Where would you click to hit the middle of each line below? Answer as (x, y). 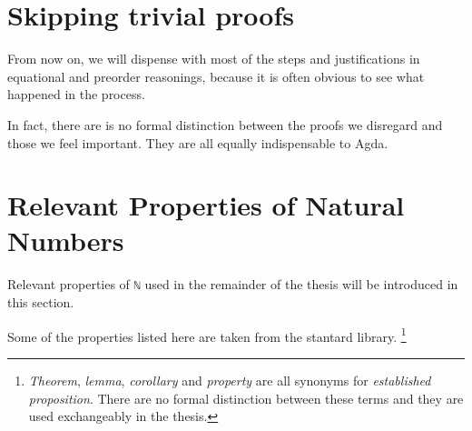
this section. (41, 302)
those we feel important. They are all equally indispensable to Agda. (198, 142)
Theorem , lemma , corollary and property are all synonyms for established (230, 380)
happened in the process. (76, 94)
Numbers (66, 241)
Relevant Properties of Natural (206, 205)
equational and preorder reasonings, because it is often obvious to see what (216, 76)
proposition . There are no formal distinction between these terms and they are (246, 398)
